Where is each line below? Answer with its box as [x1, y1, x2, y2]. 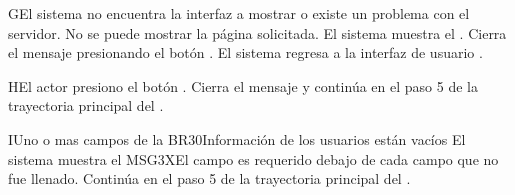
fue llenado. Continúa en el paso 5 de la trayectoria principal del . [8, 168, 411, 189]
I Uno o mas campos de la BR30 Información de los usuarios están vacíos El [8, 128, 466, 149]
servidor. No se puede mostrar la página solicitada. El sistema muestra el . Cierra [8, 22, 507, 43]
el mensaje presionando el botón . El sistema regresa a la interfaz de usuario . [8, 42, 483, 63]
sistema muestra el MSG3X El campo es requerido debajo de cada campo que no [8, 148, 499, 169]
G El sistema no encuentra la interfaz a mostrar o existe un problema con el [8, 3, 470, 23]
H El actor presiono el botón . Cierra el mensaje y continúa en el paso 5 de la [8, 75, 478, 96]
